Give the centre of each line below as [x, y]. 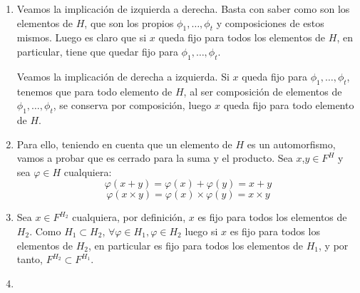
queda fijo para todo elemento [289, 105]
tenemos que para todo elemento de [94, 91]
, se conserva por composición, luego [132, 105]
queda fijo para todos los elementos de [242, 37]
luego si [201, 231]
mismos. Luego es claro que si [82, 37]
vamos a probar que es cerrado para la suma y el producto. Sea [155, 158]
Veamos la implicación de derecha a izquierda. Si [123, 76]
